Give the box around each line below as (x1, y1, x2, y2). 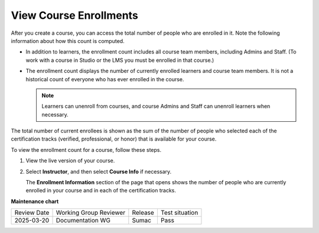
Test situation (160, 209, 198, 217)
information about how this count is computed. (11, 37, 125, 44)
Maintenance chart (11, 198, 59, 205)
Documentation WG (56, 217, 110, 225)
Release (132, 209, 155, 217)
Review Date (14, 209, 50, 217)
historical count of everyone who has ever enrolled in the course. (25, 75, 184, 82)
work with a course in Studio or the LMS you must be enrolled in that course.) (25, 56, 214, 64)
